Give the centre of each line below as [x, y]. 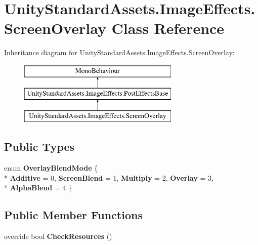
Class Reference [168, 28]
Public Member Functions [73, 215]
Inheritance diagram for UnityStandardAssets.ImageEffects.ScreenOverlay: [119, 52]
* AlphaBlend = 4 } [38, 188]
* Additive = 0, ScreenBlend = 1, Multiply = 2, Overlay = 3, [109, 177]
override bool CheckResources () [58, 236]
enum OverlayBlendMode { [51, 168]
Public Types [39, 147]
